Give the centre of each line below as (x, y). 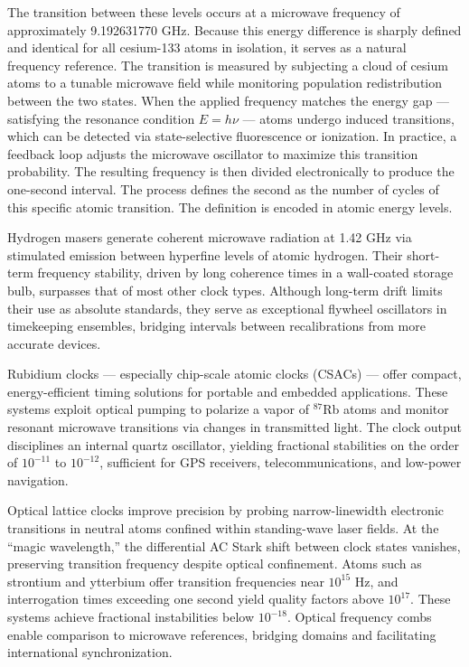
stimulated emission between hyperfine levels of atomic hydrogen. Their (205, 254)
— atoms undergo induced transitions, (348, 118)
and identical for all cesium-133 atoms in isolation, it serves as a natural (207, 47)
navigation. (38, 479)
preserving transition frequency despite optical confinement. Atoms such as (215, 564)
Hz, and (376, 581)
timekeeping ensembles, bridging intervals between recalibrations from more (216, 326)
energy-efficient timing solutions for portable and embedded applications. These (228, 391)
